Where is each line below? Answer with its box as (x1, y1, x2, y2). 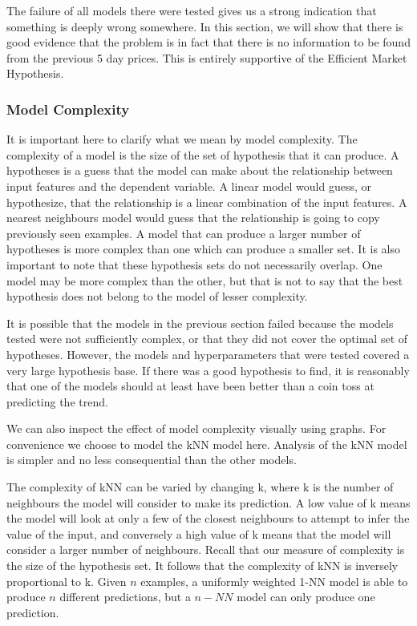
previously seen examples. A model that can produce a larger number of (6, 224, 361, 241)
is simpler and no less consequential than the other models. (6, 451, 297, 468)
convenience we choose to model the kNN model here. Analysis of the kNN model (6, 435, 407, 452)
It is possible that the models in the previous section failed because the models (6, 314, 394, 331)
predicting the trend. (6, 393, 108, 410)
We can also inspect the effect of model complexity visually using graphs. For (6, 420, 387, 437)
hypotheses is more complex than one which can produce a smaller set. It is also (6, 240, 400, 257)
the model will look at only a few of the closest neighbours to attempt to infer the (6, 510, 410, 527)
